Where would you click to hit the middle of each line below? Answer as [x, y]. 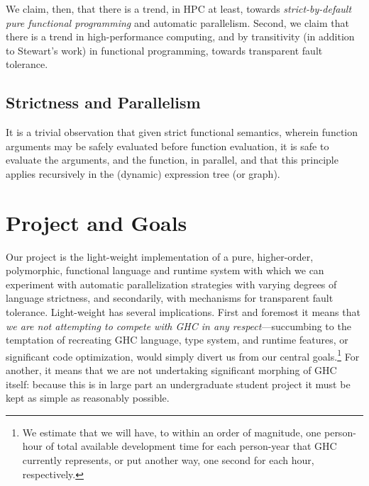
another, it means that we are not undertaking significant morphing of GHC [171, 370]
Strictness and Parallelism [103, 102]
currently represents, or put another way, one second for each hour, [168, 460]
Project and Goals [97, 222]
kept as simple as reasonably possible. [88, 398]
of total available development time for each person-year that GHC [191, 446]
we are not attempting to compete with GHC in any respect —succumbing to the [178, 326]
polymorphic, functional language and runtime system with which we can [165, 270]
